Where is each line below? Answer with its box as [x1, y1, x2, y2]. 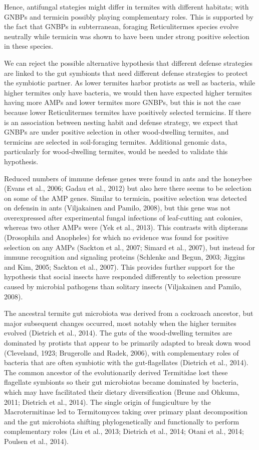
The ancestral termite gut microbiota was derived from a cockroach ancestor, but [4, 308, 253, 318]
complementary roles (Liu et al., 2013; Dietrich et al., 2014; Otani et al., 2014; [4, 426, 244, 436]
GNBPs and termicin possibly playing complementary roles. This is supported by [4, 11, 253, 22]
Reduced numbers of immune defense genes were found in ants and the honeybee [4, 173, 252, 183]
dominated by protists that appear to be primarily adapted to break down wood [4, 338, 250, 348]
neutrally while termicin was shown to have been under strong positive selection [4, 31, 249, 41]
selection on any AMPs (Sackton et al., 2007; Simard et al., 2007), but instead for [4, 242, 255, 252]
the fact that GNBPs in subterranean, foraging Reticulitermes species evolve [4, 21, 239, 32]
